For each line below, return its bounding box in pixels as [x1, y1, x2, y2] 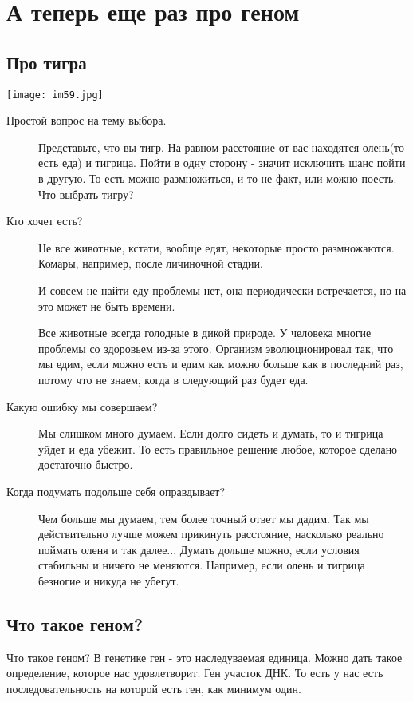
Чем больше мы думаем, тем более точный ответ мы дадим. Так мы [38, 510, 369, 526]
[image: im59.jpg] [6, 89, 104, 101]
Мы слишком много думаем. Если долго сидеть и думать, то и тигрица [38, 425, 383, 442]
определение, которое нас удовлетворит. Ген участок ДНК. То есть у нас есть [6, 664, 383, 681]
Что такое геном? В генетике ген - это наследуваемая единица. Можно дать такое [6, 648, 403, 665]
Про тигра [6, 50, 87, 74]
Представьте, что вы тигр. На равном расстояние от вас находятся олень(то [38, 138, 405, 155]
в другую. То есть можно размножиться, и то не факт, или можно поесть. [38, 170, 397, 187]
